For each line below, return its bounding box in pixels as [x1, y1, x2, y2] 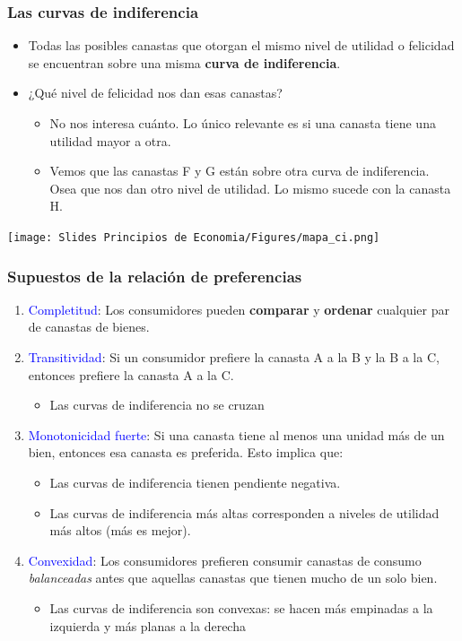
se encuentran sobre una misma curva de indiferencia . [28, 53, 341, 72]
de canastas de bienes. [28, 317, 150, 336]
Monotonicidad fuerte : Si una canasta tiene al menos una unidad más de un [28, 425, 445, 444]
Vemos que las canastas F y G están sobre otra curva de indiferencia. [49, 161, 430, 180]
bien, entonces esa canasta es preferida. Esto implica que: [28, 443, 344, 462]
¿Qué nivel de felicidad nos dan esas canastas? [28, 83, 283, 102]
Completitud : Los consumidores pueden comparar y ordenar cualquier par [28, 299, 449, 318]
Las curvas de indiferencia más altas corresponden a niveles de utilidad [49, 503, 440, 522]
